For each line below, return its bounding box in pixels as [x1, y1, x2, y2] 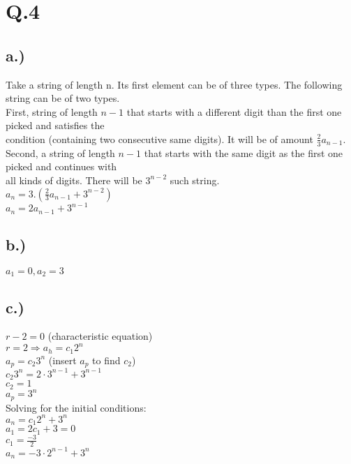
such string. [170, 172, 220, 187]
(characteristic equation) [47, 329, 153, 343]
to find [92, 352, 121, 367]
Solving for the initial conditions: [6, 400, 147, 414]
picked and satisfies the [6, 118, 105, 133]
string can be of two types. [6, 91, 120, 105]
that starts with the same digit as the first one [144, 145, 343, 160]
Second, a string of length [6, 145, 115, 160]
